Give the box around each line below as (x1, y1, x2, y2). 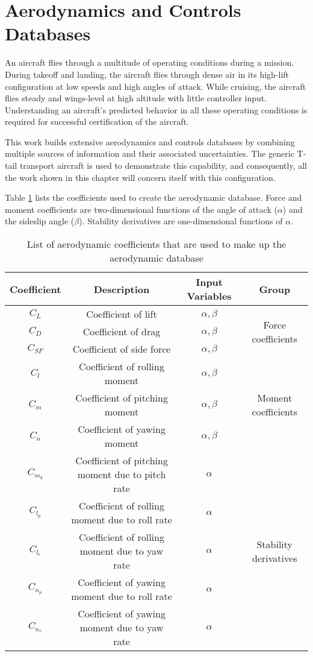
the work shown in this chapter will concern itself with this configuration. (5, 171, 276, 183)
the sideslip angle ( (5, 215, 75, 227)
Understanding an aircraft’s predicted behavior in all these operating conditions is (5, 103, 308, 116)
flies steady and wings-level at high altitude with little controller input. (5, 92, 267, 104)
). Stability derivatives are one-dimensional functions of (79, 215, 283, 227)
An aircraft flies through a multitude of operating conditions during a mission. (5, 56, 294, 69)
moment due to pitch (77, 467, 166, 482)
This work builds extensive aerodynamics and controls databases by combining (5, 135, 295, 148)
